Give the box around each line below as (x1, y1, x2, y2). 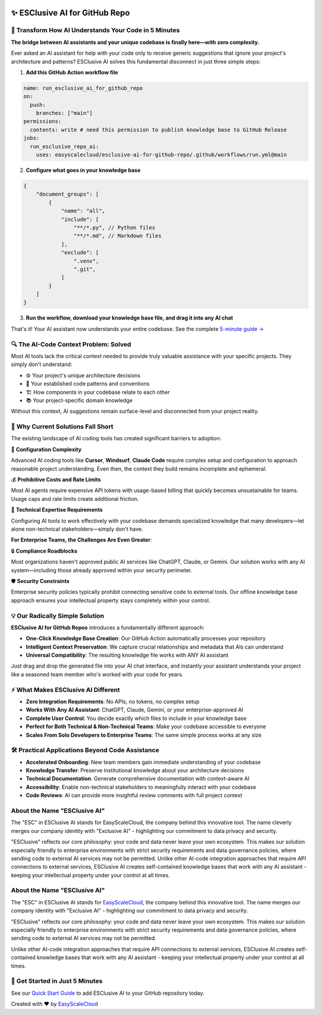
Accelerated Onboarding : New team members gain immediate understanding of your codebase (26, 759, 261, 766)
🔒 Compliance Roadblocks (11, 547, 77, 555)
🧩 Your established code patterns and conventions (26, 380, 150, 387)
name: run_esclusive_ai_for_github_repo (23, 84, 143, 92)
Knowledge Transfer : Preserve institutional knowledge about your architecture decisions (26, 767, 244, 774)
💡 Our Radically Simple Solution (11, 612, 105, 620)
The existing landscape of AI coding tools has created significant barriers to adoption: (11, 435, 222, 442)
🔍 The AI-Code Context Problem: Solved (11, 340, 131, 348)
